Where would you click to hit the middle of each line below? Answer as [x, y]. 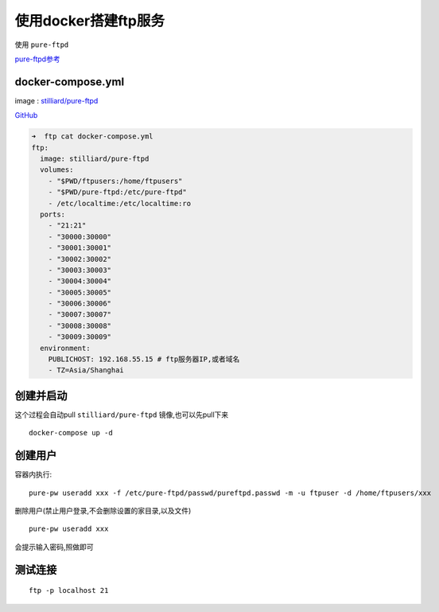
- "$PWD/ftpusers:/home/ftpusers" [115, 181]
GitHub [26, 115]
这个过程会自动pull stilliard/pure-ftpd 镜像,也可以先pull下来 [122, 415]
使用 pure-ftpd [42, 45]
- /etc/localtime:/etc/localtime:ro [119, 203]
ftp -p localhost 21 [69, 591]
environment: [65, 348]
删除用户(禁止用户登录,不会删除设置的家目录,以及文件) [103, 511]
